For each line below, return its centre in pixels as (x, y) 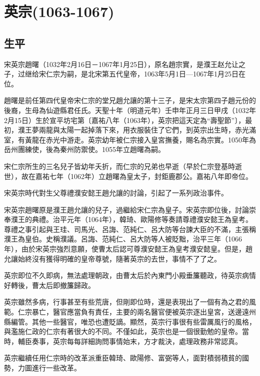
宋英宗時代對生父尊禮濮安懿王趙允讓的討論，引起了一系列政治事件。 (116, 193)
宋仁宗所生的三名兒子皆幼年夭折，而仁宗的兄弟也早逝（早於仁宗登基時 (119, 166)
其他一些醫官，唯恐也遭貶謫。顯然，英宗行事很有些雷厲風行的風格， (144, 321)
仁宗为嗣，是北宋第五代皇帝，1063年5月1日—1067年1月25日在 (145, 74)
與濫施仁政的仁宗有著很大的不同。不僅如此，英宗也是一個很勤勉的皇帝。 (123, 331)
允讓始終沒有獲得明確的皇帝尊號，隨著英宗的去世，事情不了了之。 (112, 258)
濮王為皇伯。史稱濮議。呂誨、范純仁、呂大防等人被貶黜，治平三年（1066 (123, 239)
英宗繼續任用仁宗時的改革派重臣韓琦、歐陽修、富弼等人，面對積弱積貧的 (123, 358)
